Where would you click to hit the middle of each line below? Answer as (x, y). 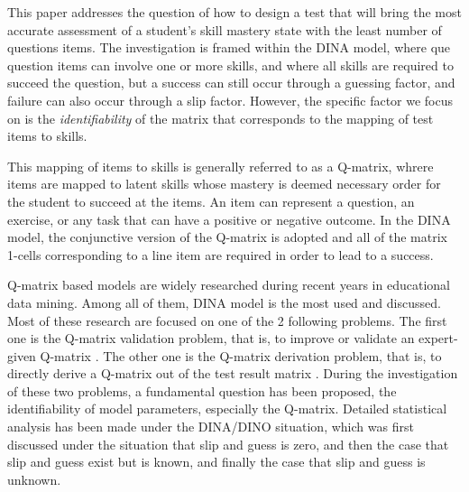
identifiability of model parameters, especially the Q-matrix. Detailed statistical (227, 408)
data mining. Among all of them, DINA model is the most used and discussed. (224, 302)
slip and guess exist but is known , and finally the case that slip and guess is (216, 462)
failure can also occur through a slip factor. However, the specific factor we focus (230, 100)
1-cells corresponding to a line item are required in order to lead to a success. (221, 254)
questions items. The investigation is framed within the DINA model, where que (229, 47)
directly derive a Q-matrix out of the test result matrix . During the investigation (233, 373)
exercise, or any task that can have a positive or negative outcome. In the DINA (229, 219)
